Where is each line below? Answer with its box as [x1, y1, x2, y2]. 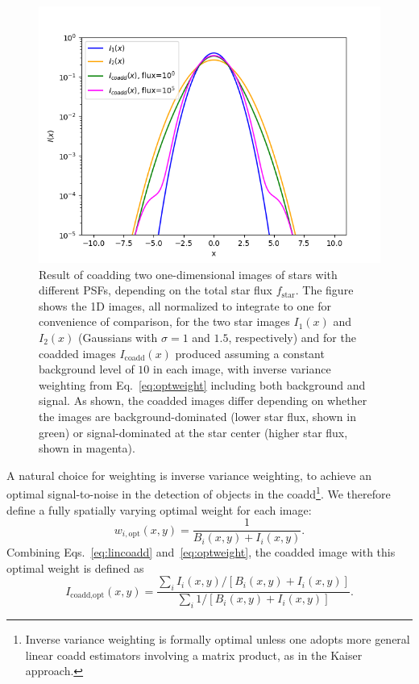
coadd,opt [70, 591, 105, 600]
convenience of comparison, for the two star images [39, 313, 290, 330]
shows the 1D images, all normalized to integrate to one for [39, 297, 331, 314]
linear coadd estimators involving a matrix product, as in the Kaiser [25, 646, 363, 663]
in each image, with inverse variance [152, 361, 331, 377]
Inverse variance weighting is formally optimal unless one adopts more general [25, 631, 410, 648]
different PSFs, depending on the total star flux [39, 282, 272, 298]
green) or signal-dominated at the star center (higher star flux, [39, 423, 348, 440]
